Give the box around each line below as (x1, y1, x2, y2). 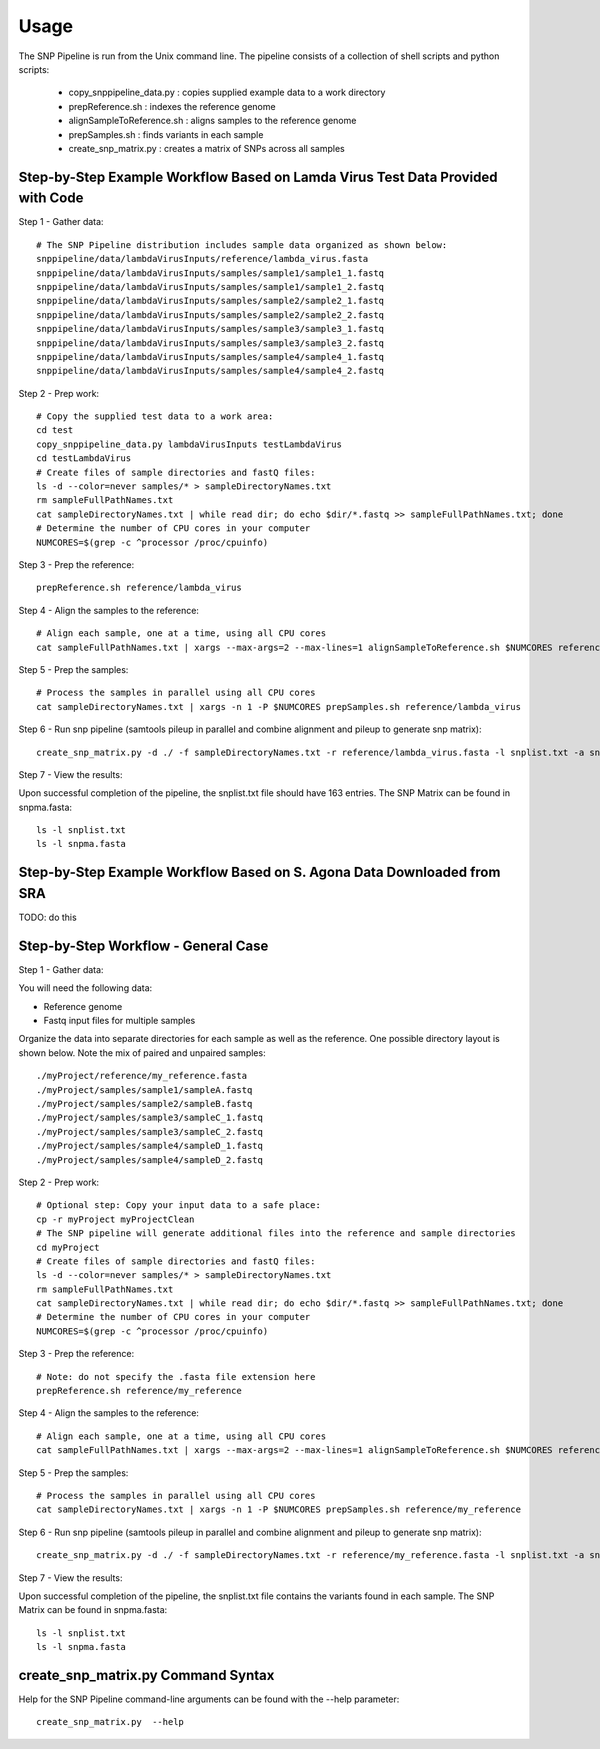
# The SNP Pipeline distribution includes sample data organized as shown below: (36, 239, 448, 250)
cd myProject (36, 1241, 100, 1253)
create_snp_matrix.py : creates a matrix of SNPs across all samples (68, 142, 345, 154)
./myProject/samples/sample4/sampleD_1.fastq (36, 1140, 264, 1152)
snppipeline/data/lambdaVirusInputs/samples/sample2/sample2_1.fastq (36, 295, 385, 307)
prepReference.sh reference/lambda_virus (36, 582, 242, 594)
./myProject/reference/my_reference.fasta (36, 1070, 248, 1082)
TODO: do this (18, 911, 77, 923)
